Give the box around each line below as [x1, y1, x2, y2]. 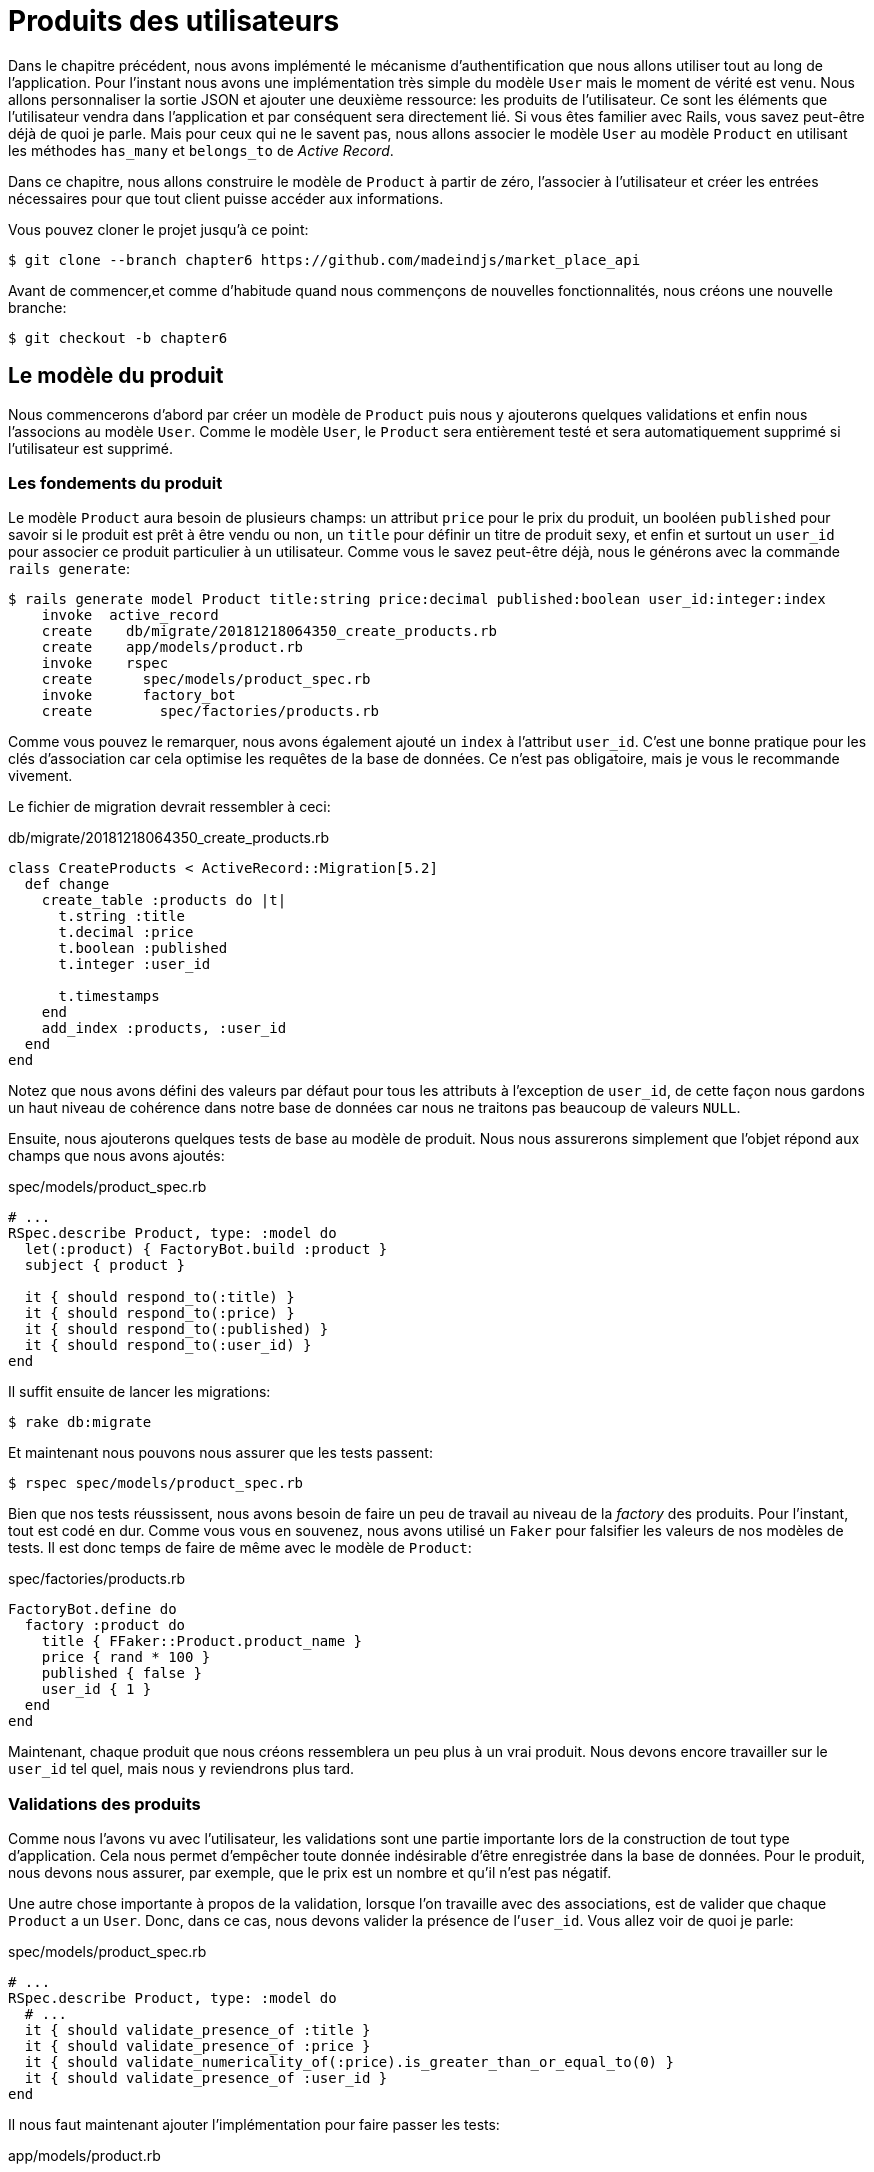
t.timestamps [58, 988, 160, 1005]
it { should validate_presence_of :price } [24, 2038, 371, 2055]
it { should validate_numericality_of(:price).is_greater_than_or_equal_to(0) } [24, 2054, 674, 2071]
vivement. [8, 767, 73, 785]
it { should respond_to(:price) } [24, 1305, 295, 1322]
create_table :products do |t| [41, 892, 287, 909]
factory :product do [24, 1617, 186, 1634]
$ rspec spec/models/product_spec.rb [8, 1475, 304, 1492]
